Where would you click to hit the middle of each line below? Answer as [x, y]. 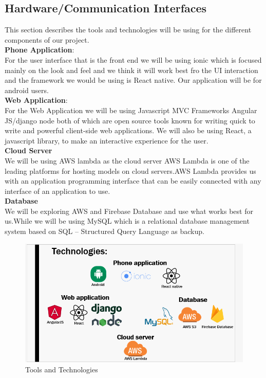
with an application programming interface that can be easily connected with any [133, 181]
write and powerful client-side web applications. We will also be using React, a [128, 130]
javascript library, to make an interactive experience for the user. [107, 140]
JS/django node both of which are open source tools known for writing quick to [130, 120]
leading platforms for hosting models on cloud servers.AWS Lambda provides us [130, 170]
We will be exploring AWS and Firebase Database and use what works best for [129, 211]
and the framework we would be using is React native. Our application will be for [133, 80]
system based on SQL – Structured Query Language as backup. [104, 231]
